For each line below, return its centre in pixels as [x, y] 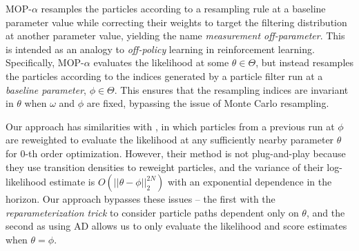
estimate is [72, 182]
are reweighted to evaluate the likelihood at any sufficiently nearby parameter [170, 140]
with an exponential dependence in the [250, 182]
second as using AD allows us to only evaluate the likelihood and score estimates [176, 226]
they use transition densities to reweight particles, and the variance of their [165, 167]
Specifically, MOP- [45, 62]
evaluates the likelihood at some [161, 62]
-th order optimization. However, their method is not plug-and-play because [185, 153]
